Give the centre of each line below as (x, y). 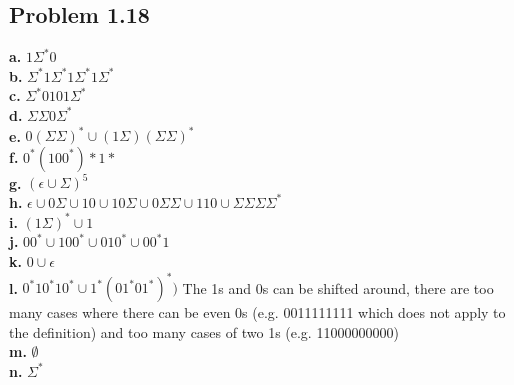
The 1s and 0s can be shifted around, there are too (338, 287)
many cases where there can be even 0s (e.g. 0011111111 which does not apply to (257, 312)
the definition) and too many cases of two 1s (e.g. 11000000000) (204, 331)
